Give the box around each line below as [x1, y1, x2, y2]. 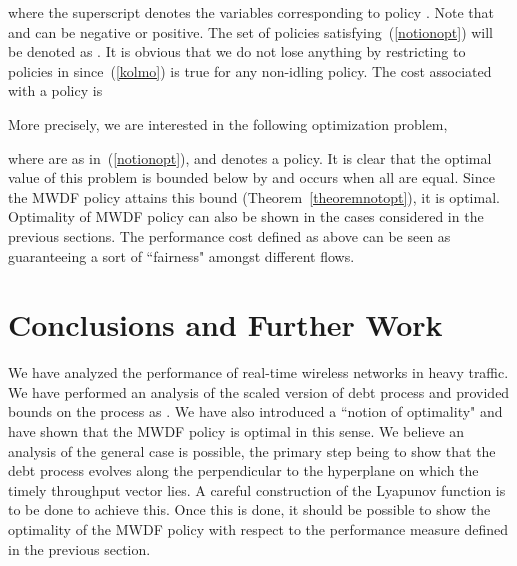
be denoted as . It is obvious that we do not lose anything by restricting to [8, 41, 466, 62]
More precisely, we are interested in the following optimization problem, [8, 113, 448, 134]
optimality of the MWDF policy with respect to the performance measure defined [8, 519, 509, 539]
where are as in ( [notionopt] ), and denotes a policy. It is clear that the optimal [8, 147, 492, 168]
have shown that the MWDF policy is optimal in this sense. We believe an [8, 421, 465, 442]
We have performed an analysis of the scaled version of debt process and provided [8, 381, 510, 402]
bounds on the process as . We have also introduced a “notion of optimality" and [8, 401, 503, 422]
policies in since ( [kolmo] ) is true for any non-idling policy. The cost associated [8, 60, 492, 81]
